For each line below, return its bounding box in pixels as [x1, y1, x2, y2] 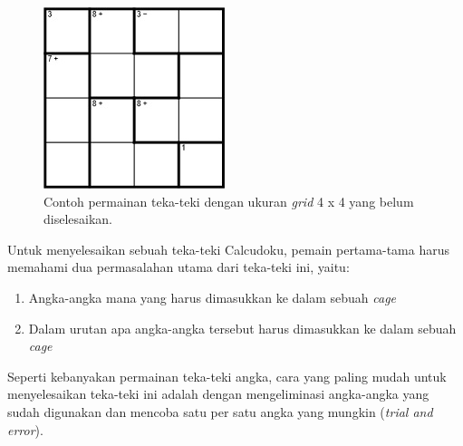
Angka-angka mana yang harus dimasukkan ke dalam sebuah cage [28, 287, 397, 306]
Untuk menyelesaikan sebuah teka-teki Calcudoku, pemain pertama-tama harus [7, 239, 449, 258]
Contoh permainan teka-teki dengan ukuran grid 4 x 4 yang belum [43, 191, 414, 210]
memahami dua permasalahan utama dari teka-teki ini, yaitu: [7, 257, 350, 276]
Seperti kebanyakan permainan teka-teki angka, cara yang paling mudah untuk [7, 366, 447, 385]
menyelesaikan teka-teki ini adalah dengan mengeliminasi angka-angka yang [7, 384, 429, 403]
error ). [7, 420, 43, 439]
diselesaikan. [43, 209, 112, 228]
